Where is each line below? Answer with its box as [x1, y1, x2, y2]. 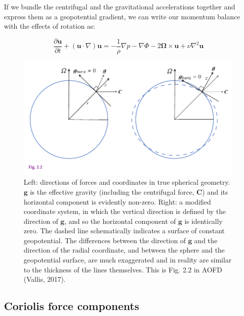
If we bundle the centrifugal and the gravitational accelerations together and [4, 1, 236, 11]
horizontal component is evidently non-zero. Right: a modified [24, 196, 211, 207]
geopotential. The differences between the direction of [24, 235, 186, 245]
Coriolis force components [4, 298, 139, 314]
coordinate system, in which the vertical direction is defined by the [24, 206, 226, 216]
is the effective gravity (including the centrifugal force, [30, 186, 195, 197]
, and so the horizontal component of [64, 215, 176, 226]
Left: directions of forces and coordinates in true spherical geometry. [24, 177, 230, 187]
